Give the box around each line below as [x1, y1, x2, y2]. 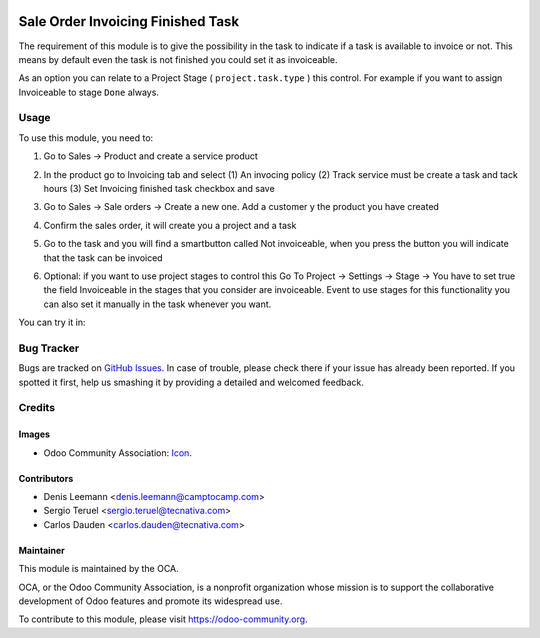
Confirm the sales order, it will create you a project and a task [43, 219, 297, 231]
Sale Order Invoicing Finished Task [18, 13, 240, 30]
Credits [18, 401, 55, 415]
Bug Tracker [18, 341, 80, 355]
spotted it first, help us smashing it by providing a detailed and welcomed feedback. [18, 376, 364, 388]
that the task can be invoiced [43, 251, 164, 264]
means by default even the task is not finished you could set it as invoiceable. [18, 53, 338, 65]
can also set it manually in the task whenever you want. [43, 298, 272, 310]
